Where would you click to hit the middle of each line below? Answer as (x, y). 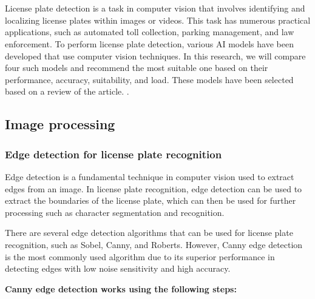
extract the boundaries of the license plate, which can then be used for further (151, 200)
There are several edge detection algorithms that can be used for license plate (149, 233)
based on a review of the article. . (67, 91)
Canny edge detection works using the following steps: (121, 288)
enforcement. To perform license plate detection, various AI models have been (149, 43)
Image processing (60, 124)
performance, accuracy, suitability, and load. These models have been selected (149, 79)
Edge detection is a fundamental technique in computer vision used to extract (150, 176)
